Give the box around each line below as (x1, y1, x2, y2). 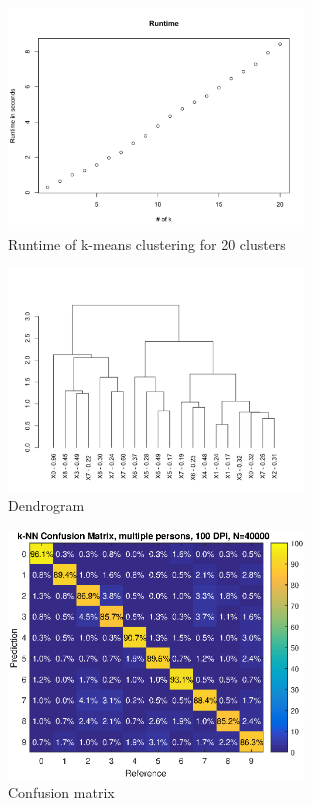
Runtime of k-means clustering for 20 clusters (8, 234, 286, 255)
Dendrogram (8, 494, 85, 515)
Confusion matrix (8, 782, 115, 803)
